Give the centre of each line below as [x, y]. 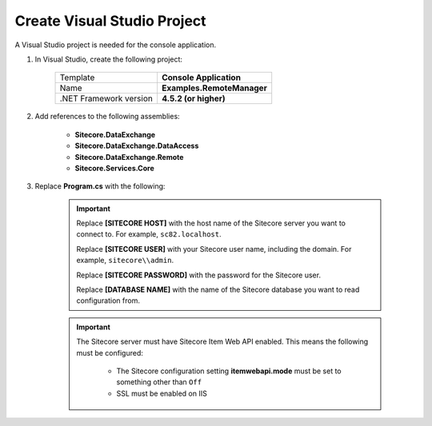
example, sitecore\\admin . [125, 261]
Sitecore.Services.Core [115, 168]
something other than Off [159, 382]
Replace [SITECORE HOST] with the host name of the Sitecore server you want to [211, 223]
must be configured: [110, 352]
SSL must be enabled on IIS [162, 393]
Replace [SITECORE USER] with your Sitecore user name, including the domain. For [214, 249]
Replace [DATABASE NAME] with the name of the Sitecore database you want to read [218, 290]
